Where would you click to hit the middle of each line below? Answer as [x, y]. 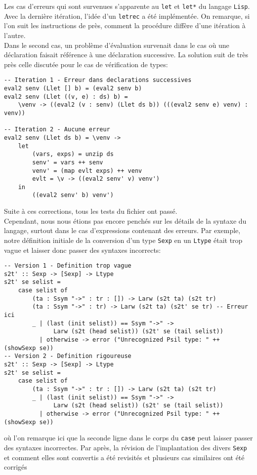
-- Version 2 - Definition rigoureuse [68, 356]
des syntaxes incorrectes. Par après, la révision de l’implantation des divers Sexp [126, 447]
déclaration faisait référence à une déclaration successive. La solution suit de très [126, 55]
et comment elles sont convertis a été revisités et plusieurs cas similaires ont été [124, 457]
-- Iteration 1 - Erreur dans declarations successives [98, 80]
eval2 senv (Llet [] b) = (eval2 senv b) [73, 88]
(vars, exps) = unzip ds [73, 154]
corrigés [16, 467]
